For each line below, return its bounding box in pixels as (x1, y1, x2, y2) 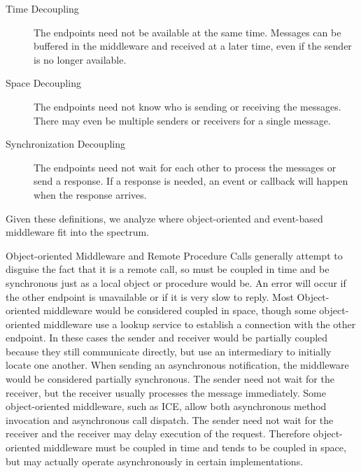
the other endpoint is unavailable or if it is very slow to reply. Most (6, 289, 294, 304)
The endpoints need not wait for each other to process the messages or (34, 160, 337, 174)
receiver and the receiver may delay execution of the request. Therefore (6, 426, 311, 441)
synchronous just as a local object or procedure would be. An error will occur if (6, 275, 346, 290)
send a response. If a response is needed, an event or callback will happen (34, 174, 348, 188)
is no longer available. (34, 52, 127, 66)
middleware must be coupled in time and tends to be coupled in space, (43, 440, 346, 455)
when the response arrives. (34, 187, 147, 202)
